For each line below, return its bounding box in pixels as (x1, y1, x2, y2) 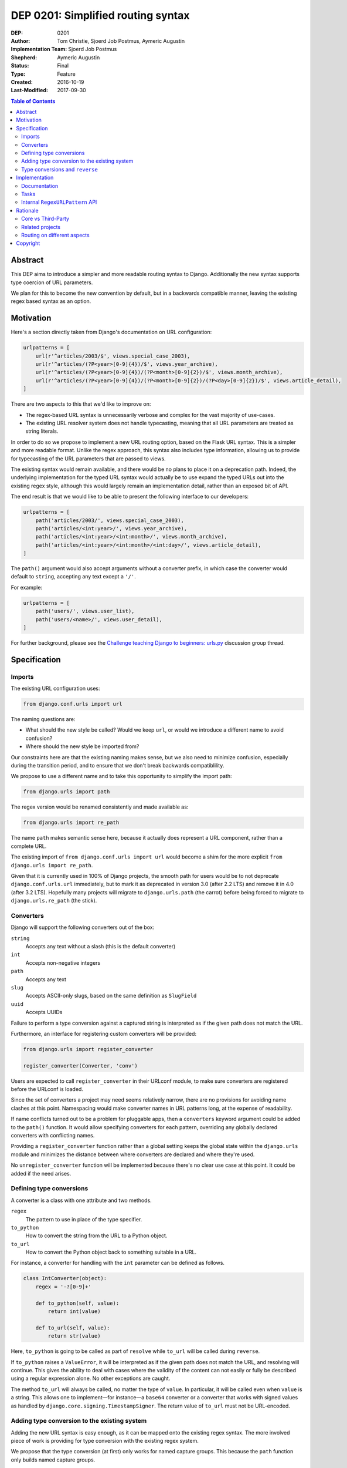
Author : (11, 37, 30, 44)
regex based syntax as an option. (11, 298, 91, 305)
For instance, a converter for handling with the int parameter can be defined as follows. (11, 1260, 225, 1267)
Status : (11, 62, 29, 69)
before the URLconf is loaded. (11, 1086, 83, 1093)
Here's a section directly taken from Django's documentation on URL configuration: (11, 329, 212, 336)
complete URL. (11, 843, 47, 850)
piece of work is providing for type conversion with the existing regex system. (11, 1437, 199, 1445)
